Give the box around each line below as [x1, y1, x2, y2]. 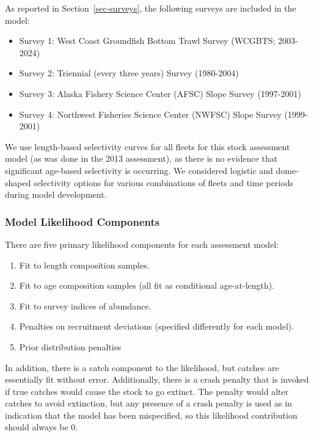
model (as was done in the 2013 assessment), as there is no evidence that [5, 152, 278, 165]
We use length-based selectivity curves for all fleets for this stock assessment [5, 140, 290, 153]
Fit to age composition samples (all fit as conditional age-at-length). [19, 279, 275, 292]
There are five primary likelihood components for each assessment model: [5, 237, 279, 250]
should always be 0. [5, 421, 78, 433]
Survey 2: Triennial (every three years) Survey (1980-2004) [19, 67, 239, 79]
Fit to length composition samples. [19, 258, 150, 271]
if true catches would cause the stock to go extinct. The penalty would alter [5, 385, 289, 397]
